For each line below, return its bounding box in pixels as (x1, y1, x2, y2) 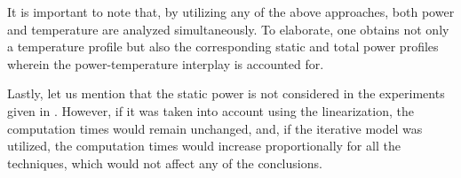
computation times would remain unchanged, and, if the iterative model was (7, 119, 423, 137)
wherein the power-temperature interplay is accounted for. (7, 54, 324, 73)
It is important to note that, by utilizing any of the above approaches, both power (7, 3, 455, 20)
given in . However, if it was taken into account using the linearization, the (7, 101, 414, 120)
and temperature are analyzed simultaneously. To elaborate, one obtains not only (7, 19, 449, 38)
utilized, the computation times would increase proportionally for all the (7, 136, 401, 155)
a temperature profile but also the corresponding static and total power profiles (7, 37, 439, 56)
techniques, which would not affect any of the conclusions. (7, 153, 322, 172)
